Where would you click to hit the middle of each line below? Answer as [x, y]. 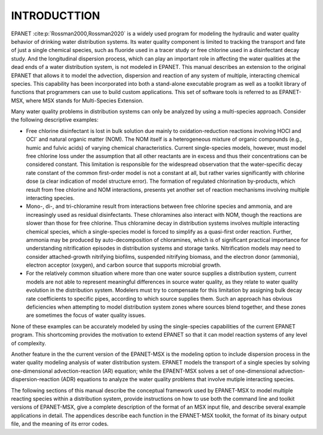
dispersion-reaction [35, 379]
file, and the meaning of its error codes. [60, 424]
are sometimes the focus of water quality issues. [86, 315]
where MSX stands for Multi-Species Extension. [85, 100]
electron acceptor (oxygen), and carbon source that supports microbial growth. [124, 265]
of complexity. [29, 343]
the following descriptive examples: [55, 120]
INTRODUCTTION [56, 16]
